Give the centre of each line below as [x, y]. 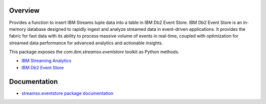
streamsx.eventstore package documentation [67, 93]
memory [18, 29]
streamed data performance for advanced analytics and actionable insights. [86, 43]
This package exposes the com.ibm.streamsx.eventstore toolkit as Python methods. [94, 52]
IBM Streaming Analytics [46, 61]
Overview [24, 10]
